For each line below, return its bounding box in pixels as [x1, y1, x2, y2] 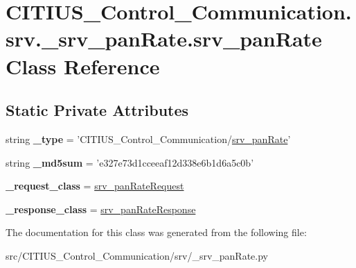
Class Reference [6, 51, 160, 80]
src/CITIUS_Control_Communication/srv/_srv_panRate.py [6, 248, 268, 262]
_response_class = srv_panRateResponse [6, 201, 196, 216]
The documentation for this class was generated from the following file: [6, 225, 307, 240]
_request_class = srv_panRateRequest [6, 178, 184, 193]
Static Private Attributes [6, 99, 189, 121]
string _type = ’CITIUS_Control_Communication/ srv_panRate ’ [6, 131, 291, 146]
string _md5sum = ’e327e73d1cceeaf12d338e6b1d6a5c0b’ [6, 155, 254, 169]
